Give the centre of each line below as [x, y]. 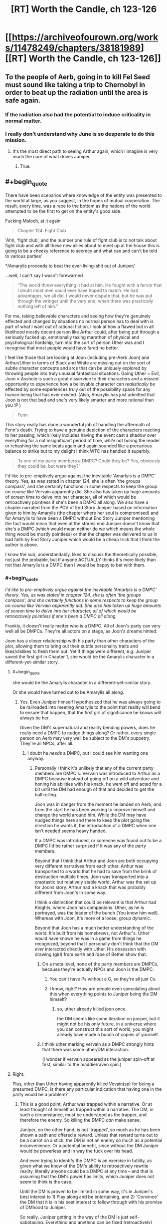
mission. [16, 140]
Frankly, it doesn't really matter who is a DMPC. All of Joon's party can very [83, 626]
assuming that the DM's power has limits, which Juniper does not [87, 1177]
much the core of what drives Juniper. [52, 156]
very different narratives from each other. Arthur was [89, 866]
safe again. [23, 100]
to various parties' [24, 256]
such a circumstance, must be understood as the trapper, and [83, 1115]
